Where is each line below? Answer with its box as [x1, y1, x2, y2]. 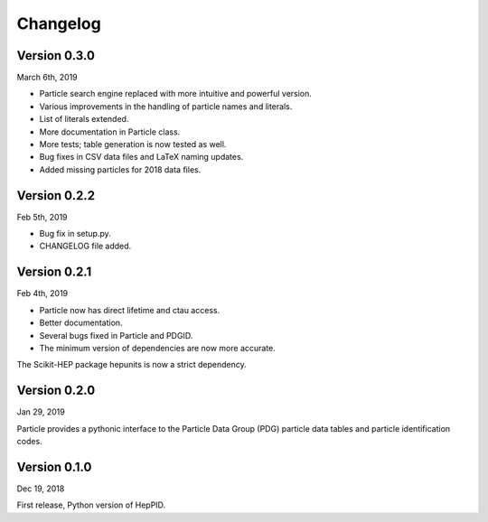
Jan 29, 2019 [16, 406, 65, 417]
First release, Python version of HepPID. [16, 499, 166, 510]
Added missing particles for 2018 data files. [39, 163, 202, 175]
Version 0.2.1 [16, 265, 92, 280]
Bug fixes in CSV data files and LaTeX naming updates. [39, 152, 244, 163]
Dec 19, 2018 [16, 483, 65, 494]
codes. [16, 436, 42, 447]
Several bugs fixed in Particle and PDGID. [39, 330, 193, 340]
